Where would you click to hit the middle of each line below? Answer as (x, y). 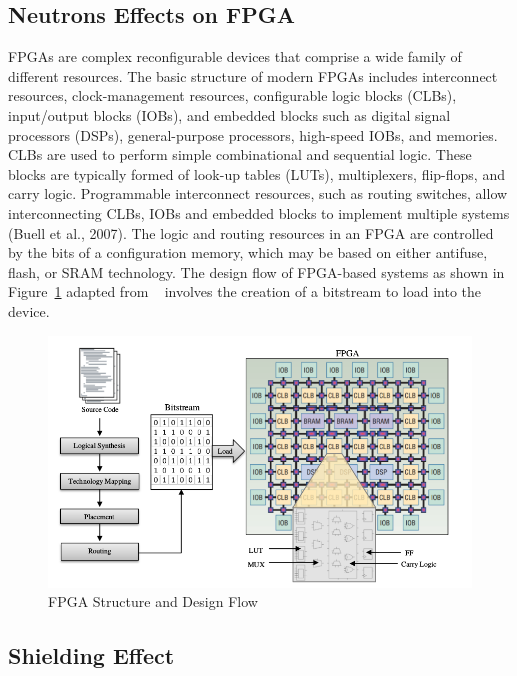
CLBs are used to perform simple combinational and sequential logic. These (240, 154)
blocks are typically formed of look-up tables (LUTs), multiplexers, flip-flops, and (256, 173)
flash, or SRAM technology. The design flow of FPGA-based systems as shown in (256, 271)
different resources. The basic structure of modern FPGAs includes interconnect (253, 75)
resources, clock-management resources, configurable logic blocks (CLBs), (232, 95)
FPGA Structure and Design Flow (153, 601)
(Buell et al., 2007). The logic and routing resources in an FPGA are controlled (251, 232)
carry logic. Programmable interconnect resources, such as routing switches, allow (258, 193)
